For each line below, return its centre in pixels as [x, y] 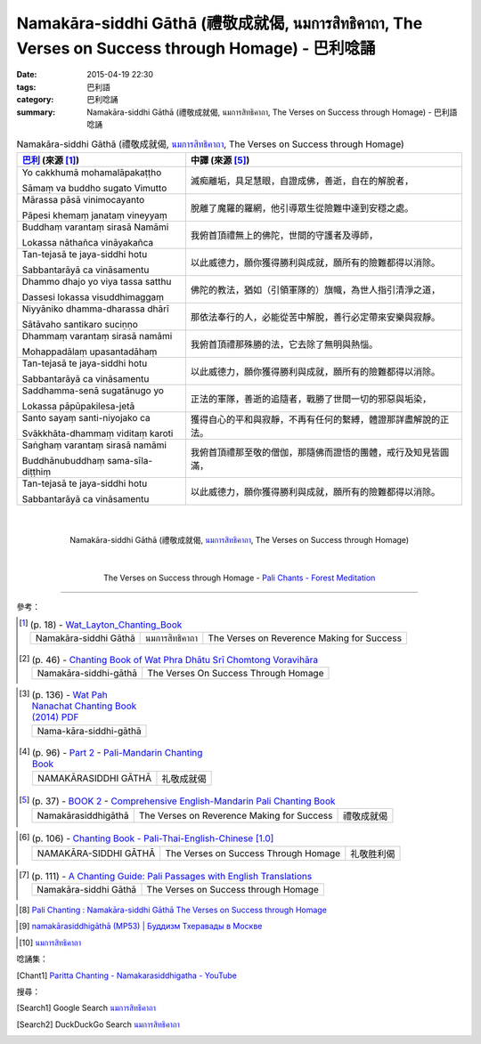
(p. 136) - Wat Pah [69, 695]
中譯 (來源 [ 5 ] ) [220, 160]
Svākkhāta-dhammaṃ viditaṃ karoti [98, 433]
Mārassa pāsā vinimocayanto [83, 199]
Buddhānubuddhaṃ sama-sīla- [87, 460]
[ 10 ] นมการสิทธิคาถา [50, 943]
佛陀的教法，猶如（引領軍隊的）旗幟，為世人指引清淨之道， [315, 289]
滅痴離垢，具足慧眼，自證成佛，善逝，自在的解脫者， [302, 181]
